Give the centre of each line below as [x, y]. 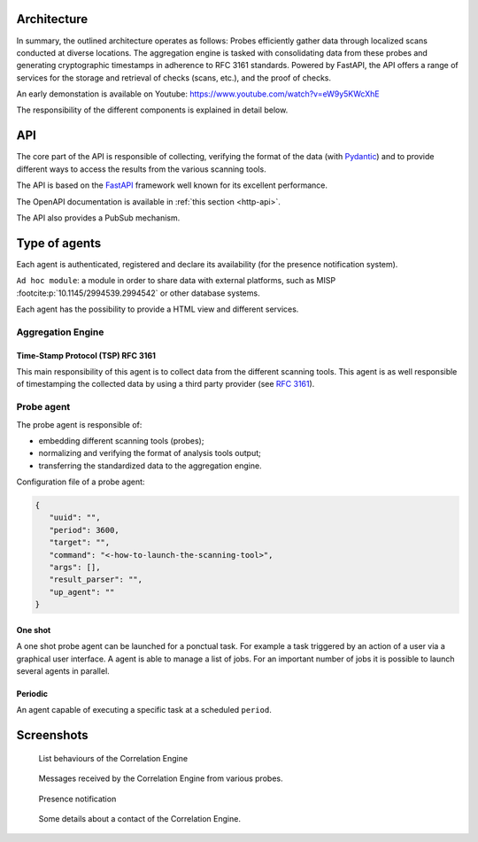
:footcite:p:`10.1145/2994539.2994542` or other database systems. [138, 293]
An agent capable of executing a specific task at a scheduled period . [144, 710]
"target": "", [80, 543]
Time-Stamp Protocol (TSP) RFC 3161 [86, 355]
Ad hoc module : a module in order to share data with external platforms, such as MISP [176, 281]
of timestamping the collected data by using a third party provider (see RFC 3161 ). [166, 384]
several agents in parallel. [63, 671]
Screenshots [52, 735]
